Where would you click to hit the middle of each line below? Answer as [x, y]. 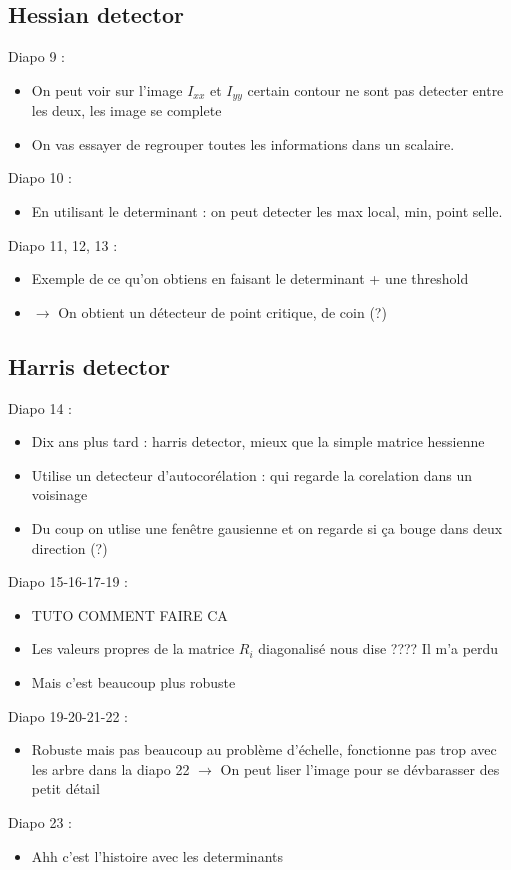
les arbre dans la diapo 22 [110, 768]
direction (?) [69, 547]
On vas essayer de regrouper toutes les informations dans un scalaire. [243, 143]
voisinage [59, 494]
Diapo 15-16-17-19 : [68, 581]
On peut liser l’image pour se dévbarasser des [360, 768]
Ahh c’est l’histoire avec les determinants [157, 855]
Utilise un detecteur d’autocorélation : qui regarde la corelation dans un [252, 474]
